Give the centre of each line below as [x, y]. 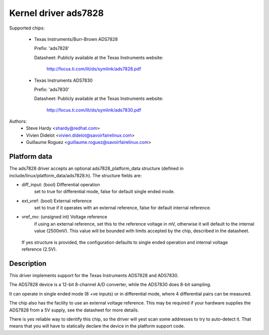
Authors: [18, 121]
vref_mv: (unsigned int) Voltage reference [64, 217]
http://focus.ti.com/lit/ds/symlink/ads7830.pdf [94, 110]
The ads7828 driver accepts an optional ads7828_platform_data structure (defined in [96, 168]
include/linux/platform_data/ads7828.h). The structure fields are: [75, 175]
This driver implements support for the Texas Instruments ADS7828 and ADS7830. [94, 275]
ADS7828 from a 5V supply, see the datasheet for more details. [74, 310]
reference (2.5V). [39, 249]
